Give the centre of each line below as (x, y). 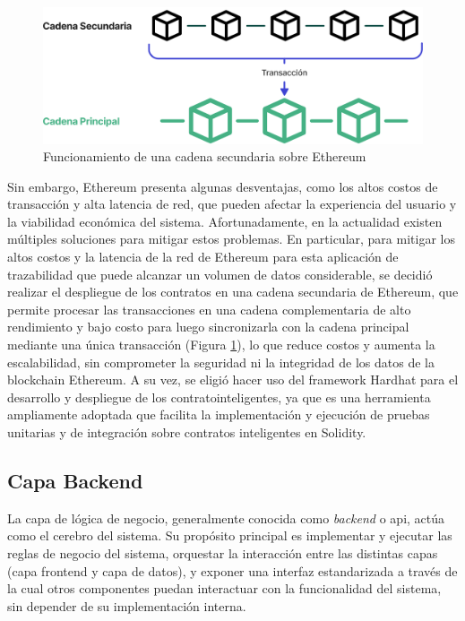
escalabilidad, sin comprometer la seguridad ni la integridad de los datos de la (221, 362)
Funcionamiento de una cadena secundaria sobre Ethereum (205, 156)
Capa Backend (75, 480)
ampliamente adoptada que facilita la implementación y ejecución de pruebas (219, 414)
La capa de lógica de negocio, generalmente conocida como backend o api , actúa (226, 517)
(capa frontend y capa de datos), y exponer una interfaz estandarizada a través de (232, 570)
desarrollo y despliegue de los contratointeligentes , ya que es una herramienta (219, 397)
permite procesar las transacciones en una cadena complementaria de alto (209, 309)
